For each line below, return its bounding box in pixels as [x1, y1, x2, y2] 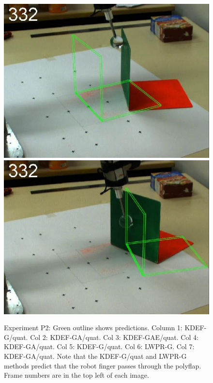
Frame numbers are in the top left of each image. [4, 370, 149, 380]
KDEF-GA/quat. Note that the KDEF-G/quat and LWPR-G [4, 351, 187, 361]
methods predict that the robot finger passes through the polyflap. [4, 360, 201, 370]
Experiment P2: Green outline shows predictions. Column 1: [4, 322, 183, 333]
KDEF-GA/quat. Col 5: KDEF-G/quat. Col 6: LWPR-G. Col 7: [4, 341, 195, 352]
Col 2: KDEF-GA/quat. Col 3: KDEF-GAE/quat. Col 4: [30, 332, 198, 342]
